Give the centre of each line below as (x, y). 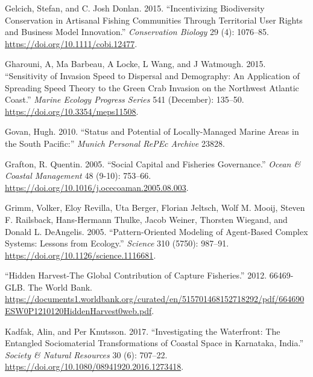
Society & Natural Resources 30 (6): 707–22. (86, 354)
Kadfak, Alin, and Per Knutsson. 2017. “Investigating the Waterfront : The (143, 331)
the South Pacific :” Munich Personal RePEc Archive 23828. (115, 143)
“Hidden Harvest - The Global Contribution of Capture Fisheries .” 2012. (136, 275)
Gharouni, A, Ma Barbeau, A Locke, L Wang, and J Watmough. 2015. (135, 64)
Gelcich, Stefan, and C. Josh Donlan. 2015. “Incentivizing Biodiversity (135, 8)
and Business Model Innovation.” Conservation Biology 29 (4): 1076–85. (137, 32)
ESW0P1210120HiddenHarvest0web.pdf (78, 311)
